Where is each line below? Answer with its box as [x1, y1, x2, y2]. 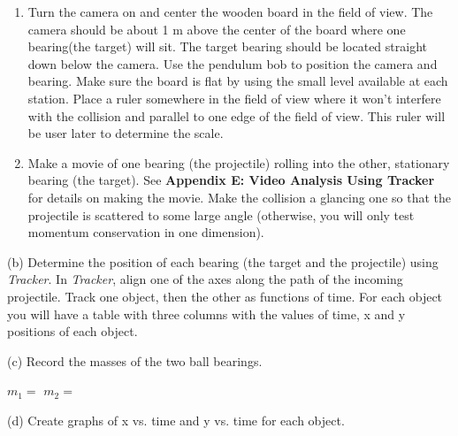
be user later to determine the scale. [27, 124, 224, 142]
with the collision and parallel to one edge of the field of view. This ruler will [27, 106, 446, 125]
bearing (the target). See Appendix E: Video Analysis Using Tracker [27, 171, 435, 189]
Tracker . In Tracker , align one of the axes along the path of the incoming [7, 270, 403, 288]
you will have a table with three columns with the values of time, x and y [7, 304, 406, 323]
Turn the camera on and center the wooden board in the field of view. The [27, 3, 433, 20]
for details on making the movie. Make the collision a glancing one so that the [27, 187, 451, 206]
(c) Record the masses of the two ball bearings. [7, 351, 263, 370]
